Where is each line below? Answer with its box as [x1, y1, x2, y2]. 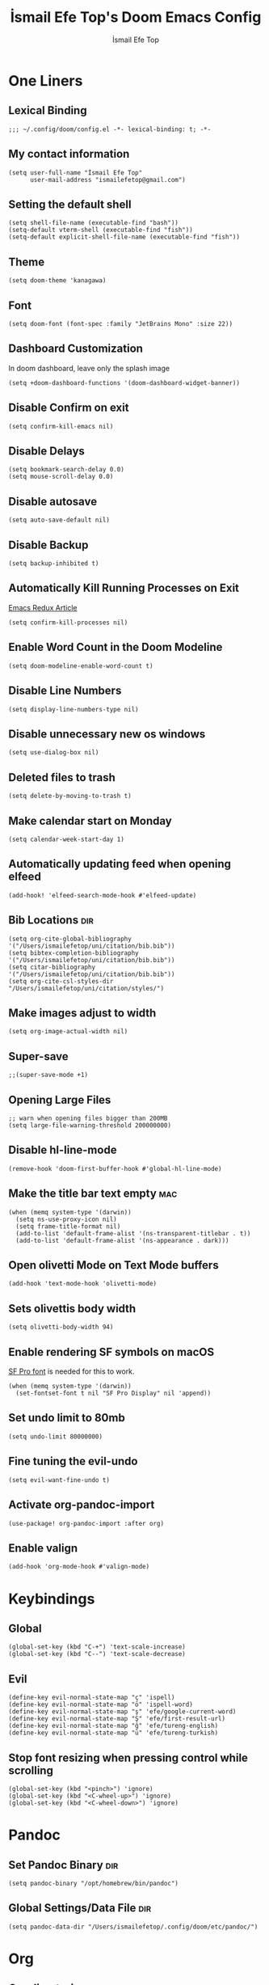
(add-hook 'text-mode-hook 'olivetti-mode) [8, 1280, 158, 1288]
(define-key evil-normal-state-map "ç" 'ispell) [8, 1694, 175, 1702]
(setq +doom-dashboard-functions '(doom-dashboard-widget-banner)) [8, 378, 241, 387]
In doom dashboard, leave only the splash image [8, 363, 170, 373]
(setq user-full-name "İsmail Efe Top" [8, 168, 143, 177]
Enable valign [8, 1541, 78, 1555]
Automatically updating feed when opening [8, 857, 232, 871]
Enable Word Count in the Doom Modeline [8, 640, 223, 654]
